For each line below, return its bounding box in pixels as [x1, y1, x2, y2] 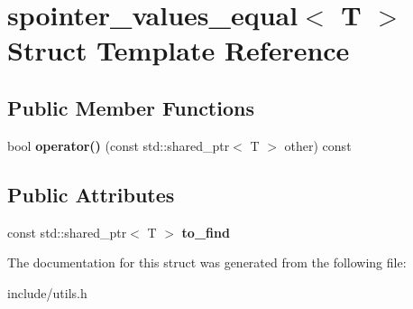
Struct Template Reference [7, 32, 350, 69]
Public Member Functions [7, 93, 254, 121]
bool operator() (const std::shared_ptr [7, 136, 230, 154]
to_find [181, 222, 230, 241]
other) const [284, 136, 352, 154]
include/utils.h [7, 283, 87, 302]
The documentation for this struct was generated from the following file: [7, 253, 407, 272]
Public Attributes [7, 180, 175, 208]
